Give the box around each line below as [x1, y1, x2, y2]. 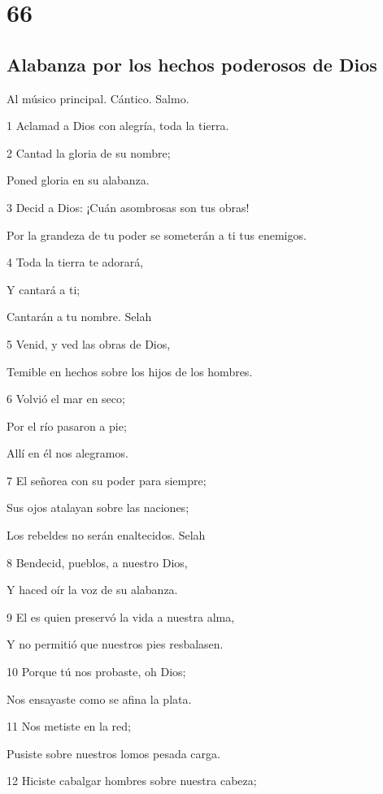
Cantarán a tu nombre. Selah [7, 308, 152, 325]
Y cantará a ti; [7, 280, 81, 297]
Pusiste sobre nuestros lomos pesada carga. [7, 744, 220, 761]
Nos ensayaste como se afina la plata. [7, 690, 192, 707]
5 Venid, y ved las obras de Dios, [7, 335, 171, 352]
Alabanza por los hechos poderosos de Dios [7, 51, 377, 76]
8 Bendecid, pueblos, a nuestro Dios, [7, 553, 188, 571]
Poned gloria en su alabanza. [7, 171, 150, 189]
